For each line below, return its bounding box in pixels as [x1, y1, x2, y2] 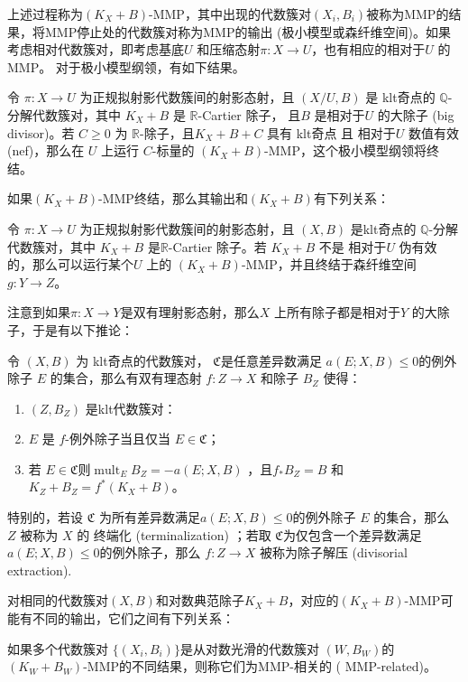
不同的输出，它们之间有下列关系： [32, 609, 234, 628]
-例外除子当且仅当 [65, 429, 171, 448]
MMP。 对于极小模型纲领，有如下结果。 [7, 57, 245, 76]
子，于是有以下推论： [7, 320, 133, 339]
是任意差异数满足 [220, 350, 322, 369]
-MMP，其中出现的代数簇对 [149, 5, 311, 23]
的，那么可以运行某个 [7, 255, 133, 274]
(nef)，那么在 [7, 141, 85, 160]
